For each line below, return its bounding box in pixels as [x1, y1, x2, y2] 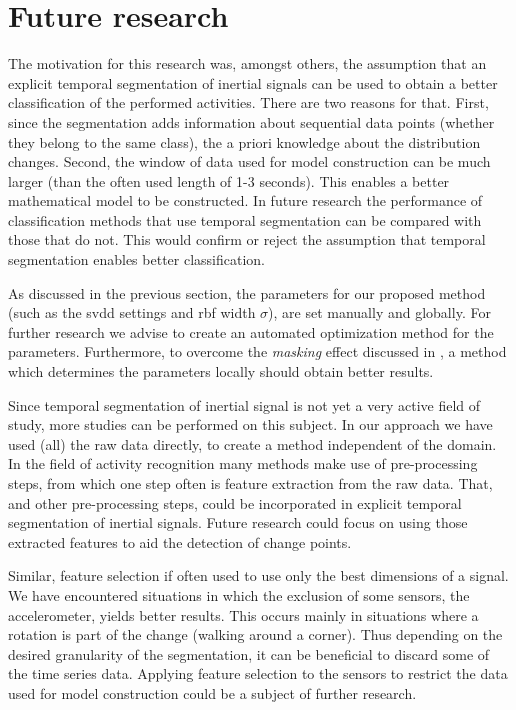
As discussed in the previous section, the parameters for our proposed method [8, 282, 486, 303]
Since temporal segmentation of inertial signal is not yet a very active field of [8, 394, 481, 415]
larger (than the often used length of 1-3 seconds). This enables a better [8, 170, 450, 191]
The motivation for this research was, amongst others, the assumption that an [8, 53, 487, 74]
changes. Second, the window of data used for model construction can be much [8, 151, 491, 172]
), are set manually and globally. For [268, 302, 491, 323]
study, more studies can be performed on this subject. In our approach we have [8, 414, 493, 435]
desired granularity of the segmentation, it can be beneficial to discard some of [8, 643, 490, 664]
